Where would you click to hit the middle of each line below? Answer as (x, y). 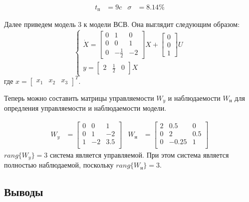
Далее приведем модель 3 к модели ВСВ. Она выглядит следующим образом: (122, 24)
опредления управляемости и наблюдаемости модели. (85, 108)
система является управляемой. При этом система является (139, 154)
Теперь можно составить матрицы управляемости (79, 98)
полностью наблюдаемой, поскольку (59, 165)
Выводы (24, 192)
